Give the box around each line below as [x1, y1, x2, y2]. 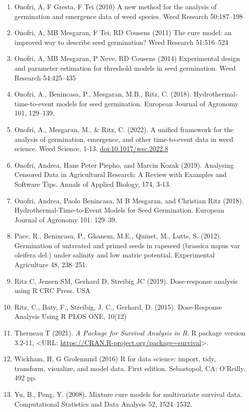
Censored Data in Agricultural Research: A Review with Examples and [14, 169, 227, 179]
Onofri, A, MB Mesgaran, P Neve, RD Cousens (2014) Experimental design [14, 53, 240, 63]
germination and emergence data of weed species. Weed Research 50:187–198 [14, 11, 243, 21]
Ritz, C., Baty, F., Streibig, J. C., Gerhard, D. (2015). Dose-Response [14, 301, 222, 312]
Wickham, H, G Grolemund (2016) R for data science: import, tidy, [14, 353, 216, 364]
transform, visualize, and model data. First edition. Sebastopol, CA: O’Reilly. [14, 363, 246, 373]
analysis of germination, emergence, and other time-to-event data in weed [14, 134, 233, 144]
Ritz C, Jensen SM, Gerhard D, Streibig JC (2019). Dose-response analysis [14, 275, 238, 286]
